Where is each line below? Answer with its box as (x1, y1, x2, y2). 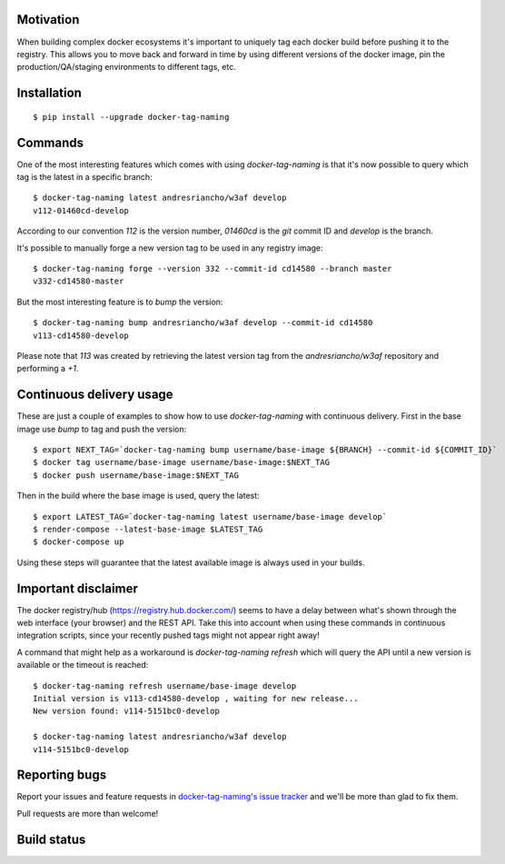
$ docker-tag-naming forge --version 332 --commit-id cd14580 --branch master (33, 263, 392, 273)
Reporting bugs (16, 768, 107, 783)
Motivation (16, 12, 80, 27)
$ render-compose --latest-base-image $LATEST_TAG (33, 523, 263, 534)
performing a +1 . (16, 363, 79, 374)
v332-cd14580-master (33, 276, 124, 286)
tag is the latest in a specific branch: (16, 172, 153, 182)
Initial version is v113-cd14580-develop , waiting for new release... (33, 693, 359, 703)
